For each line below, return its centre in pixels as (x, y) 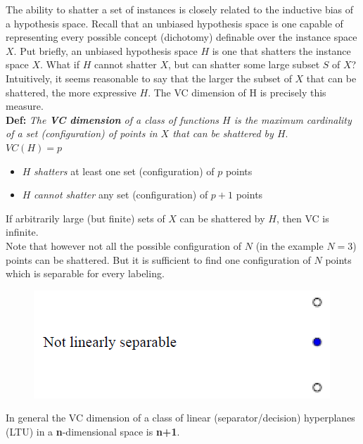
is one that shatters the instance (281, 50)
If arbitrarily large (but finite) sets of (85, 218)
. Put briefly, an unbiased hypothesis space (106, 50)
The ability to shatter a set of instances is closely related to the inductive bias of (180, 9)
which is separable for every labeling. (85, 273)
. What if (60, 64)
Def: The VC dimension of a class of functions (113, 119)
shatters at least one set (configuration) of (124, 171)
